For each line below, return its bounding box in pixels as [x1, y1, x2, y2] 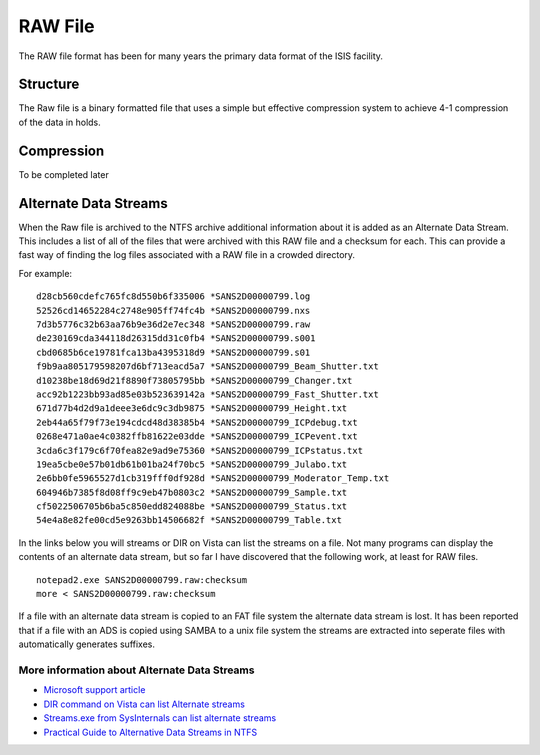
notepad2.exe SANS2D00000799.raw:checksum [36, 574, 248, 585]
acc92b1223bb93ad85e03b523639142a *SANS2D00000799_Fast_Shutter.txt [36, 388, 379, 400]
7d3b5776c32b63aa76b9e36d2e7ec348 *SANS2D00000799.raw [36, 319, 311, 330]
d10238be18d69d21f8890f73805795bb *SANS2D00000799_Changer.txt [36, 375, 353, 386]
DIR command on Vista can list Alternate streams [43, 698, 245, 710]
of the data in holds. [18, 116, 102, 128]
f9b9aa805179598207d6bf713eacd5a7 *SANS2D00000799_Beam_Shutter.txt [36, 361, 379, 372]
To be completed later [18, 168, 109, 180]
